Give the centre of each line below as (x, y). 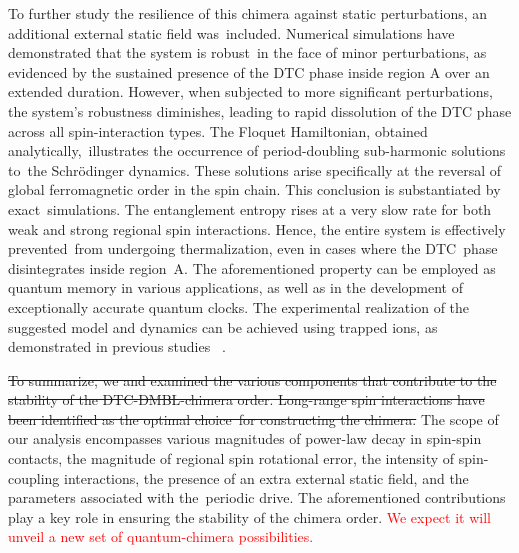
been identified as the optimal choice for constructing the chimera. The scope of (253, 418)
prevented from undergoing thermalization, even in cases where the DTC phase (253, 248)
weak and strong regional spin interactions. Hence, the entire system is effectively (257, 228)
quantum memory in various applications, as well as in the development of (235, 287)
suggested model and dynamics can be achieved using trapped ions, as (223, 326)
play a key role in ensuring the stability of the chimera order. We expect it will (249, 516)
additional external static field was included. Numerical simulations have (231, 32)
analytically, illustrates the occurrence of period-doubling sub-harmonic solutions (257, 150)
